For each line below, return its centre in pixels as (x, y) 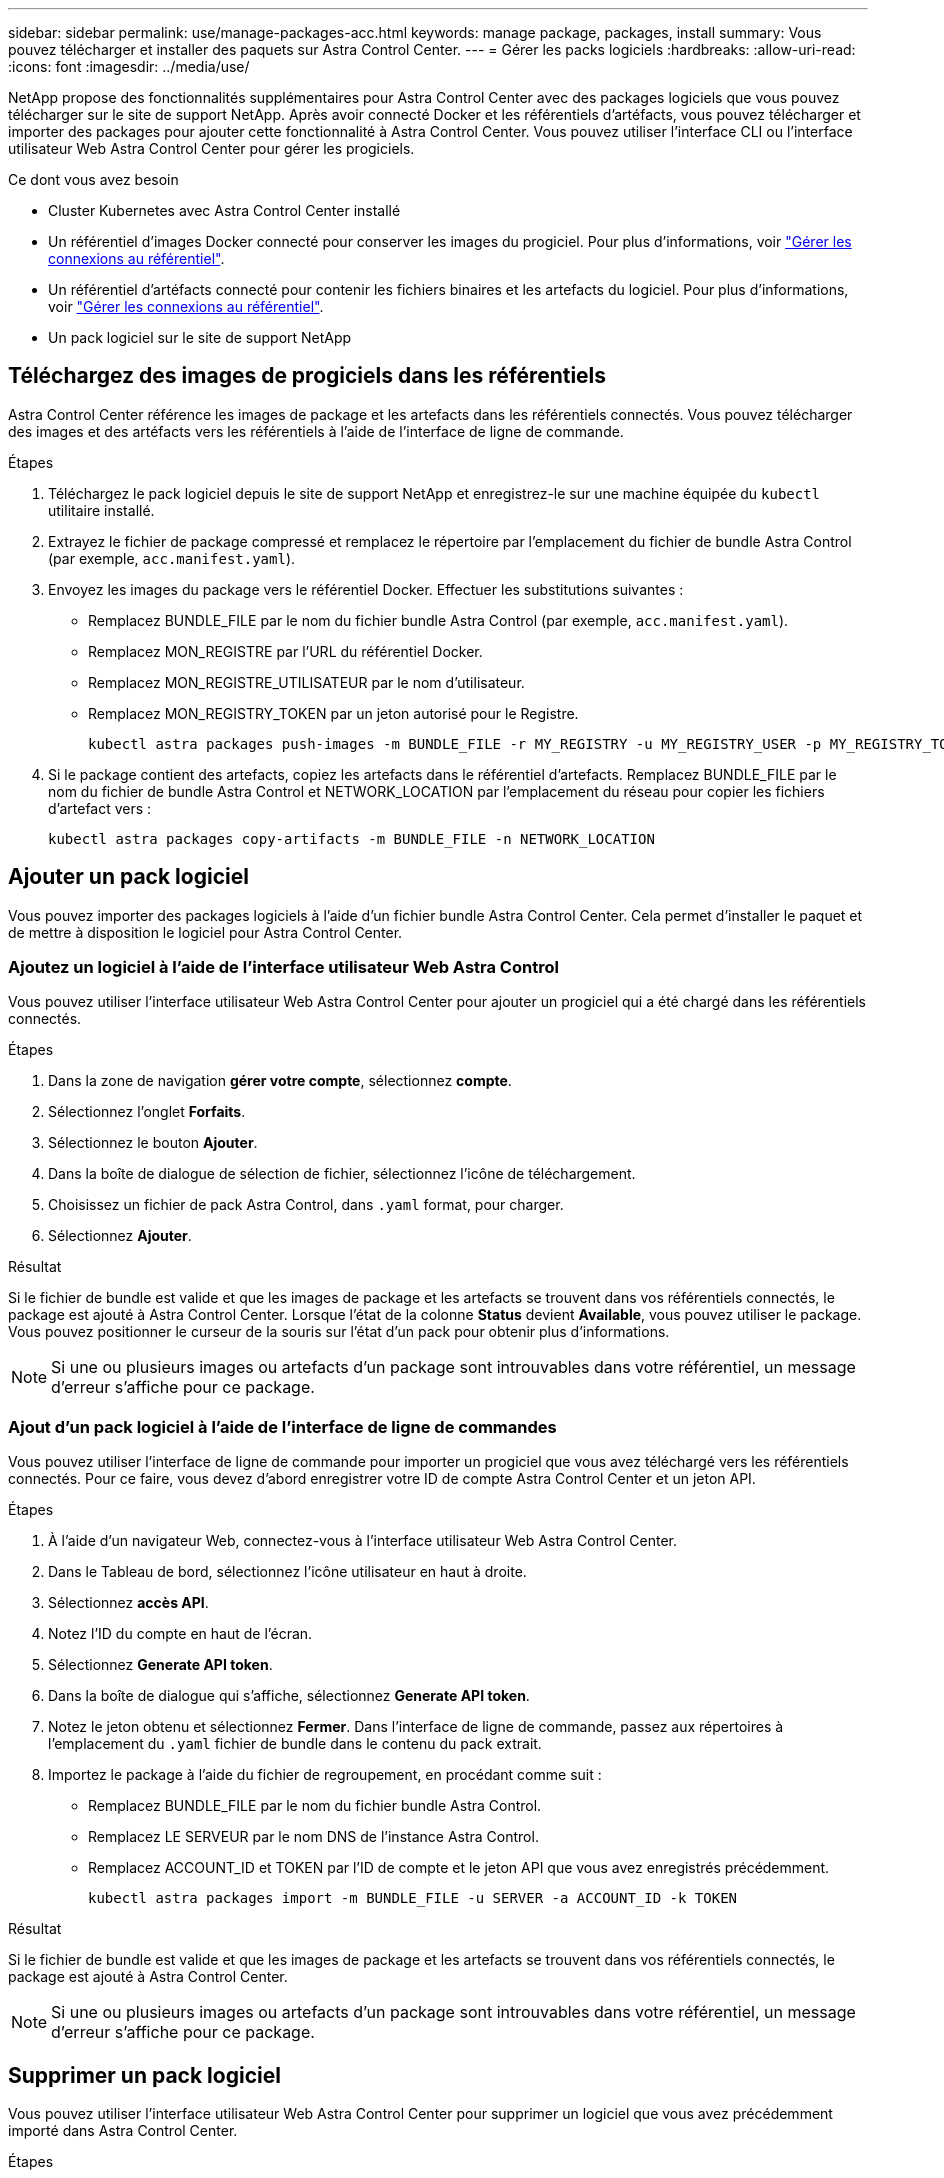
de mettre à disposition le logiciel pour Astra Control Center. (205, 932)
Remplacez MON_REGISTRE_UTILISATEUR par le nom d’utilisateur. (306, 682)
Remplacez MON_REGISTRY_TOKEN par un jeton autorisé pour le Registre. (333, 713)
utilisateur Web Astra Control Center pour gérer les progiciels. (211, 148)
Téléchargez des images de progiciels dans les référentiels (307, 376)
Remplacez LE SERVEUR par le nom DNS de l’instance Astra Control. (313, 1837)
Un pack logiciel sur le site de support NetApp (200, 337)
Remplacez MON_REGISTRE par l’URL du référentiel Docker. (285, 651)
